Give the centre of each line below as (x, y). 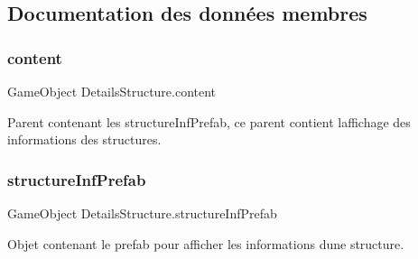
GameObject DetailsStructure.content (112, 91)
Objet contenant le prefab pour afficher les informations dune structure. (206, 243)
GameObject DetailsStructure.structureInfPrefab (142, 213)
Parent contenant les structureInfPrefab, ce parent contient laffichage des (209, 121)
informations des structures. (84, 139)
